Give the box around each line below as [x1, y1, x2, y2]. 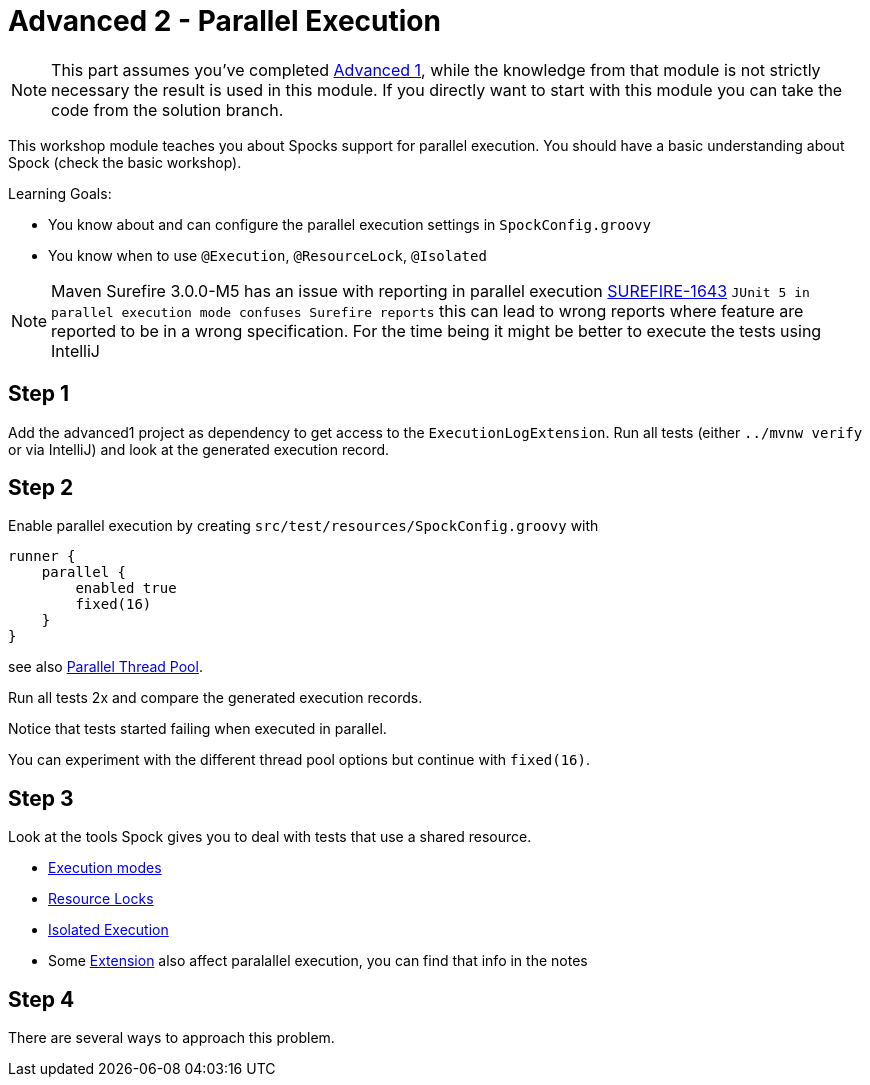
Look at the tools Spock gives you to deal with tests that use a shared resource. [8, 828, 532, 846]
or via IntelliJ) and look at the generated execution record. [8, 440, 390, 458]
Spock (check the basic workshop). [8, 153, 242, 171]
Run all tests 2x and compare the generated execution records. [8, 689, 423, 707]
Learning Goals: [8, 184, 112, 202]
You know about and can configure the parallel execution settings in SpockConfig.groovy [48, 215, 651, 233]
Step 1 [8, 381, 70, 407]
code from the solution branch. [51, 99, 284, 120]
